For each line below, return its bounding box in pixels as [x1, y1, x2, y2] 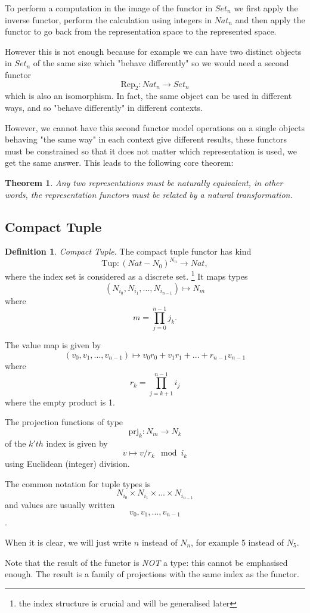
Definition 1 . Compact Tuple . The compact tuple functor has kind [5, 245, 252, 258]
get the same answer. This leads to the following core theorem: [5, 156, 234, 169]
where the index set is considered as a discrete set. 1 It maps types [5, 268, 248, 283]
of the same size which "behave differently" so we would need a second [33, 57, 289, 69]
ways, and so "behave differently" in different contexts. [5, 101, 203, 113]
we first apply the [234, 2, 298, 14]
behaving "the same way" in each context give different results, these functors [5, 133, 287, 145]
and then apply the [235, 13, 305, 26]
